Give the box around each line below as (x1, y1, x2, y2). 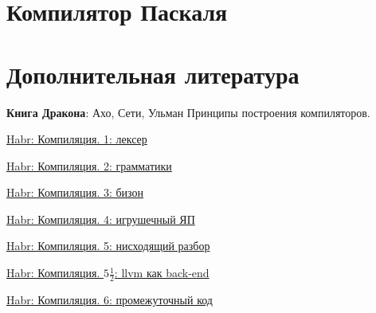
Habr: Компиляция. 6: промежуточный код (6, 291, 213, 307)
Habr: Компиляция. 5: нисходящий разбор (6, 237, 210, 254)
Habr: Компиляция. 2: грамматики (6, 157, 172, 174)
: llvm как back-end (114, 264, 210, 281)
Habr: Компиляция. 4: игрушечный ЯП (6, 210, 195, 227)
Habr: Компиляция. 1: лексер (6, 131, 147, 147)
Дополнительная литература (6, 57, 300, 90)
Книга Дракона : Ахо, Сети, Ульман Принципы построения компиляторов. (6, 104, 370, 120)
